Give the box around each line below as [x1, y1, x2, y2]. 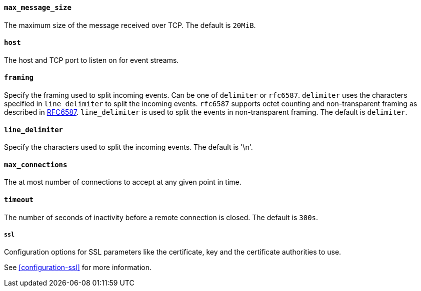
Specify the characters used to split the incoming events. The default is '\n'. [4, 143, 253, 152]
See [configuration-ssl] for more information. [4, 263, 152, 272]
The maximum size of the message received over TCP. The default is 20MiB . [4, 20, 256, 29]
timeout [4, 196, 34, 204]
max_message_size [4, 3, 71, 11]
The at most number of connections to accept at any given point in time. [4, 178, 241, 187]
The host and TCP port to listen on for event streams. [4, 55, 179, 64]
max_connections [4, 160, 67, 169]
